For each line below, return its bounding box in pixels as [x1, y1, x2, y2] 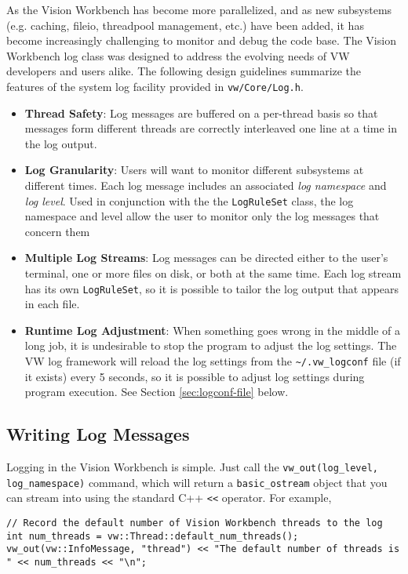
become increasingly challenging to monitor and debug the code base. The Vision [6, 32, 396, 49]
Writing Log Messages [6, 422, 190, 446]
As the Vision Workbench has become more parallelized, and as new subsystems [6, 2, 392, 17]
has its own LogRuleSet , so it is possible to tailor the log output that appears [24, 280, 399, 296]
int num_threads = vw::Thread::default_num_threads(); [6, 530, 299, 542]
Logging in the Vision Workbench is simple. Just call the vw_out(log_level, [6, 459, 378, 475]
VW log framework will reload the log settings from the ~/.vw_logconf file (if [24, 353, 401, 369]
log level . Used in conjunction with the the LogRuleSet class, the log [24, 192, 354, 209]
